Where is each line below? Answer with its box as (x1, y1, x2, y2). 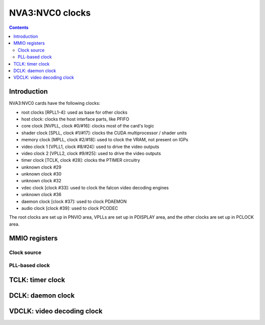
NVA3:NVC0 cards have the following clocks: (9, 100, 101, 106)
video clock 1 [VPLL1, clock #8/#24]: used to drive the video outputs (21, 144, 159, 150)
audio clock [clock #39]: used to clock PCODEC (21, 205, 118, 211)
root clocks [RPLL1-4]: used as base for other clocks (21, 109, 128, 115)
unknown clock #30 (21, 171, 62, 177)
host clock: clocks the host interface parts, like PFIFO (21, 116, 130, 122)
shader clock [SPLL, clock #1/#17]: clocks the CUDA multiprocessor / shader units (21, 130, 187, 136)
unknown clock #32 (21, 178, 61, 184)
